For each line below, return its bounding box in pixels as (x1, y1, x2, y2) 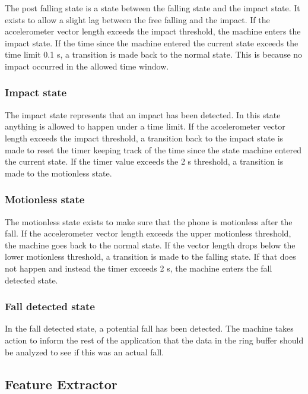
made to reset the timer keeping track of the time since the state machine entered (5, 143, 302, 156)
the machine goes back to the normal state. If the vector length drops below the (5, 238, 296, 251)
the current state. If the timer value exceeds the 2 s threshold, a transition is (5, 155, 284, 168)
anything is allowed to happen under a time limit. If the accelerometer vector (5, 120, 285, 133)
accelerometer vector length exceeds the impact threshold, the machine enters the (5, 25, 301, 37)
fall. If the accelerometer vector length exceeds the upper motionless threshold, (5, 227, 291, 239)
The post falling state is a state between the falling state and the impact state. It (5, 2, 300, 14)
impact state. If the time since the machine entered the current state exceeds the (5, 36, 299, 49)
